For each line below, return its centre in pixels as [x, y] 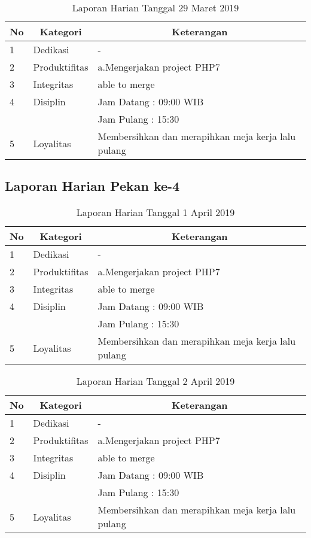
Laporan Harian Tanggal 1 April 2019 [155, 212]
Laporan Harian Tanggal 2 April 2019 [155, 381]
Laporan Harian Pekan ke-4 [92, 186]
